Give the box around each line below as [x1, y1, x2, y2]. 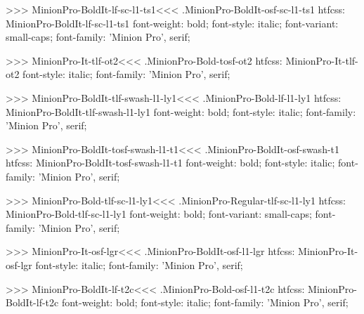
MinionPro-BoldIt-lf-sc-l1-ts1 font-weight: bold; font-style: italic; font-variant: [6, 15, 339, 30]
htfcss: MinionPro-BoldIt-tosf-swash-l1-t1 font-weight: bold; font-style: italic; [6, 155, 335, 170]
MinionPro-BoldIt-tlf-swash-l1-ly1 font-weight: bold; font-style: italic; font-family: [6, 104, 356, 119]
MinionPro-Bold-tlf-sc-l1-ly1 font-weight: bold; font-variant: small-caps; [6, 207, 312, 221]
